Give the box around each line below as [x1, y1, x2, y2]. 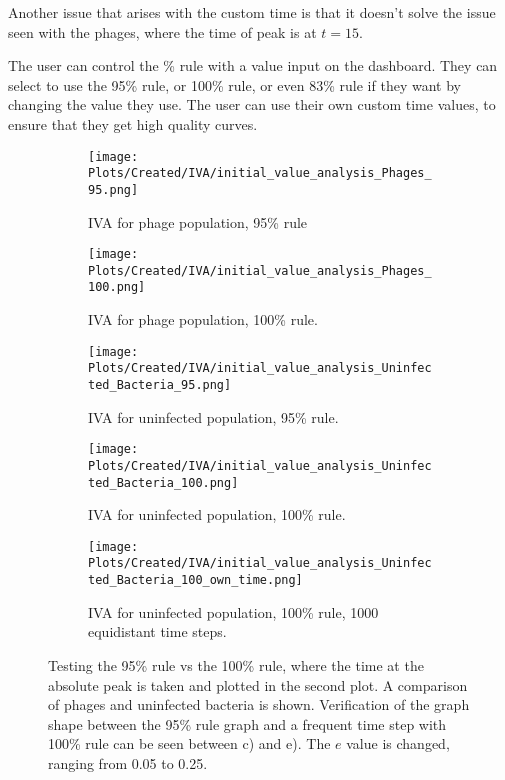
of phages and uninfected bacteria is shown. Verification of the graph [48, 694, 470, 715]
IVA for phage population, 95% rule [88, 211, 308, 232]
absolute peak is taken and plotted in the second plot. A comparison [48, 674, 468, 695]
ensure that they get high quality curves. [8, 113, 258, 134]
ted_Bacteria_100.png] [88, 475, 239, 490]
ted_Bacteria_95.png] [88, 378, 232, 392]
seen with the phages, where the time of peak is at [8, 21, 317, 42]
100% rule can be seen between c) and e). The [48, 733, 331, 754]
